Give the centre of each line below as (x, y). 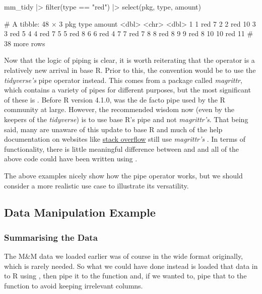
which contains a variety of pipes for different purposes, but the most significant (127, 90)
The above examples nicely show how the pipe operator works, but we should (123, 175)
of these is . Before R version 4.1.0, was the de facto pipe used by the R (115, 99)
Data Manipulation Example (80, 212)
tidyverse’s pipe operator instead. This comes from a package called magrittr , (123, 80)
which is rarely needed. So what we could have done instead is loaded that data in (131, 266)
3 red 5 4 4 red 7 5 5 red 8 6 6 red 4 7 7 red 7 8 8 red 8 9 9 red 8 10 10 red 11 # (129, 33)
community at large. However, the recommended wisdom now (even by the (119, 109)
